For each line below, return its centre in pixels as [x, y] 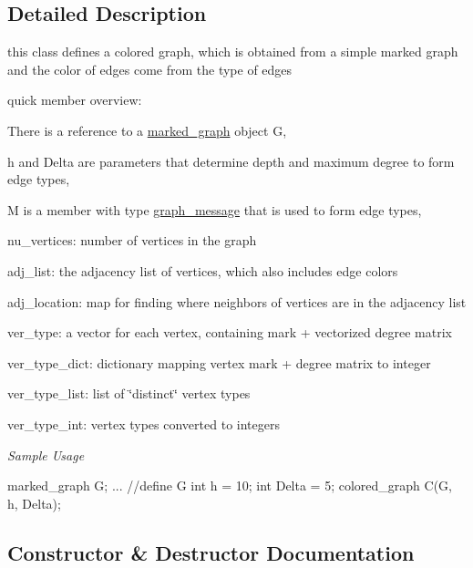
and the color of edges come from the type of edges [150, 69]
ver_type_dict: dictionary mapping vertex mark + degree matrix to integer [219, 362]
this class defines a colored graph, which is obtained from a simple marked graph [233, 52]
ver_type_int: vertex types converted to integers [144, 423]
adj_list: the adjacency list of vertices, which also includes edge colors [203, 270]
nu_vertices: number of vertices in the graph [132, 240]
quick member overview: [75, 100]
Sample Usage [46, 454]
